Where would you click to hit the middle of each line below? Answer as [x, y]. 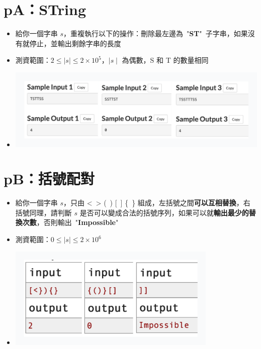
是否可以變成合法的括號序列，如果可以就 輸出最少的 [164, 212]
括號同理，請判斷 [43, 212]
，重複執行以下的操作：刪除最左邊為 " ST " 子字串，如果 [156, 33]
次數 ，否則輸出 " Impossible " [70, 222]
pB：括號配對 [49, 179]
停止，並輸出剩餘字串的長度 [75, 43]
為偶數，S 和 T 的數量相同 [165, 60]
